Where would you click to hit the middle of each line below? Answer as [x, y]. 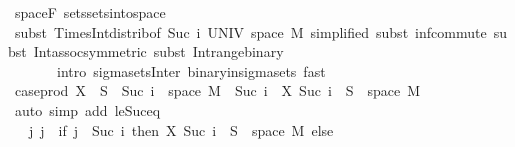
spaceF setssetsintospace [90, 12]
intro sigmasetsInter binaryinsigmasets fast [191, 70]
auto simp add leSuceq [87, 109]
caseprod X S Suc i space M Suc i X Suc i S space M [217, 90]
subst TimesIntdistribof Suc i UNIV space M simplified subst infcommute [250, 31]
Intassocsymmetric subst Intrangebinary [158, 51]
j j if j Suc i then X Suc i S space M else [181, 129]
